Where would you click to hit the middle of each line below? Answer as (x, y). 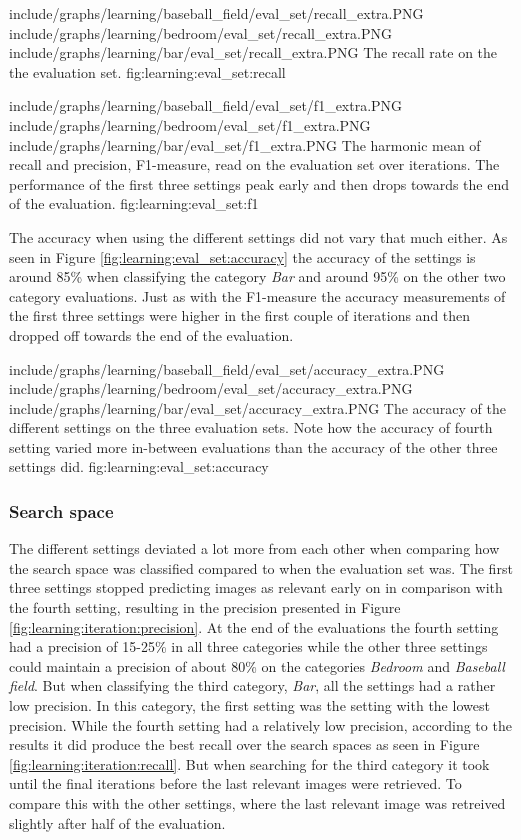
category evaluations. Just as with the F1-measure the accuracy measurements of (257, 295)
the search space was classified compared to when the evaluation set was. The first (261, 567)
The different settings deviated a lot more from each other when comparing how (254, 548)
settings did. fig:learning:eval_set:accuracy (139, 466)
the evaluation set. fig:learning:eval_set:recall (147, 71)
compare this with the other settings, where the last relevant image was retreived (257, 803)
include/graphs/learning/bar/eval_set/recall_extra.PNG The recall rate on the (253, 52)
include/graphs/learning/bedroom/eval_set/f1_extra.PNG (190, 124)
